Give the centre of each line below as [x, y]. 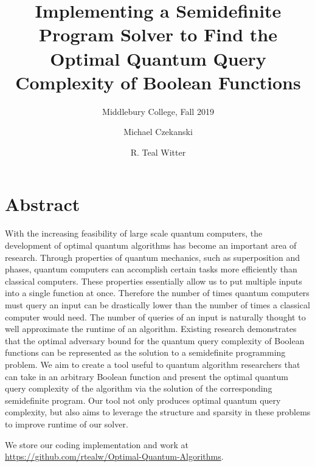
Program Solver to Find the [158, 34]
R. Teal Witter [158, 152]
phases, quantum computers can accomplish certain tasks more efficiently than [151, 269]
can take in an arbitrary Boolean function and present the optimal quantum [147, 376]
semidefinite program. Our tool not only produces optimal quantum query [143, 400]
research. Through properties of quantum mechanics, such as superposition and [152, 257]
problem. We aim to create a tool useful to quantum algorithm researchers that [153, 364]
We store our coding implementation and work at [97, 444]
